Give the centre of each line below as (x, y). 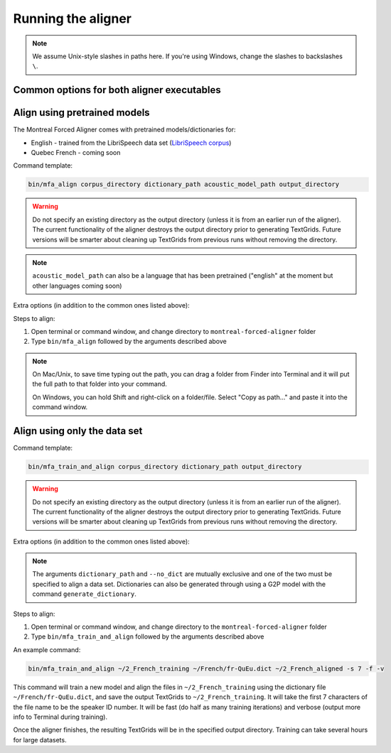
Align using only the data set (78, 431)
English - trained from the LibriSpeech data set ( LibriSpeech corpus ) (131, 143)
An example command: (47, 649)
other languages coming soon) (77, 286)
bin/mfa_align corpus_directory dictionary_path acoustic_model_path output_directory (184, 184)
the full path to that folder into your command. (100, 384)
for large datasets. (40, 740)
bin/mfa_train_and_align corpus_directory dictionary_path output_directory (165, 467)
